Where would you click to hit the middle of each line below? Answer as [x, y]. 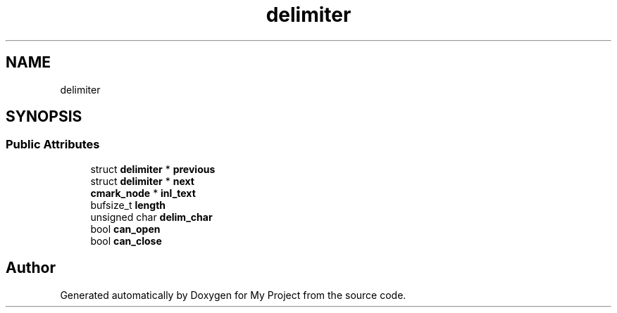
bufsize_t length [128, 205]
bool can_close [126, 241]
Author [31, 268]
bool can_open [125, 229]
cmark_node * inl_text [143, 193]
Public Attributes [53, 145]
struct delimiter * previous [153, 169]
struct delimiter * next [142, 181]
